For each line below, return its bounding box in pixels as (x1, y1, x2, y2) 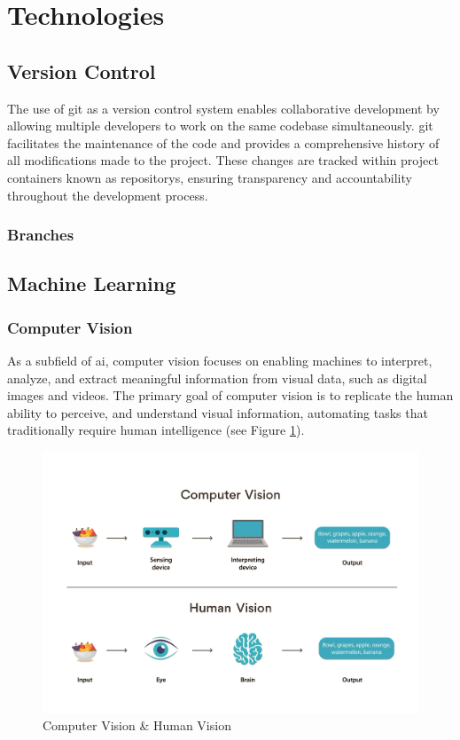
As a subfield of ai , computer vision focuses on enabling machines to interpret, (7, 350, 433, 369)
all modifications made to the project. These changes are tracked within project (7, 151, 439, 169)
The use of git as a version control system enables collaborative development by (7, 98, 440, 117)
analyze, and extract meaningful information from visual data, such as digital (7, 368, 427, 387)
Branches (7, 224, 74, 246)
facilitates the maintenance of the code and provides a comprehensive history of (7, 133, 440, 152)
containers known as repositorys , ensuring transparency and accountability (7, 168, 412, 186)
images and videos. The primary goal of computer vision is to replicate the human (7, 386, 454, 405)
